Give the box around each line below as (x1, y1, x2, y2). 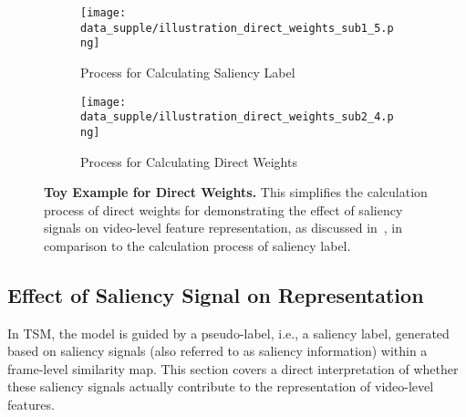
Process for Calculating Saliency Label (80, 62, 295, 81)
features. (7, 395, 55, 414)
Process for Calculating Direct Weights (80, 151, 297, 171)
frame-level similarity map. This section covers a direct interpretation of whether (7, 359, 459, 378)
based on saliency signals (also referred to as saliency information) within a (7, 341, 428, 360)
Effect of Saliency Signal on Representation (7, 280, 424, 308)
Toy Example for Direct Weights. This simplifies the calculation (44, 182, 428, 202)
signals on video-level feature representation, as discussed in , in (44, 218, 403, 237)
